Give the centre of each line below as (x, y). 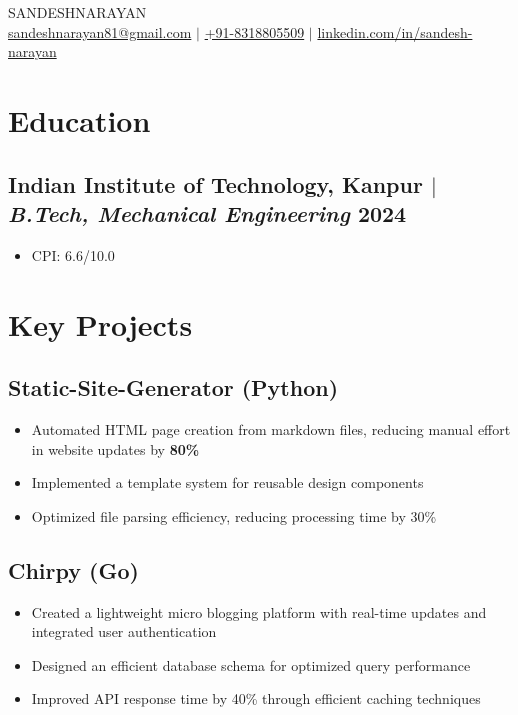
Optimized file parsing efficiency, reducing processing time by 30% (234, 515)
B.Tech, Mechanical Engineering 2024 (207, 212)
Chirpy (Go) (73, 569)
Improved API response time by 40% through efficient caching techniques (256, 698)
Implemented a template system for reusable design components (227, 482)
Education (79, 119)
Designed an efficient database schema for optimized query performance (251, 664)
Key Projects (100, 323)
